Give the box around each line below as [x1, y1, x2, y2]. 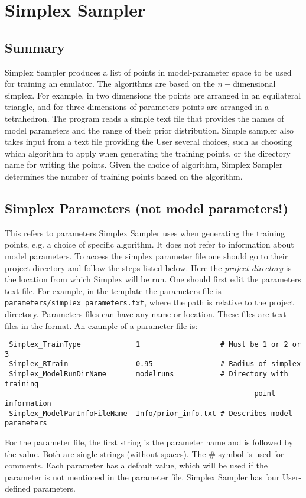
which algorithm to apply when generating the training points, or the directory [5, 147, 291, 159]
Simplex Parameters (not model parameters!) [5, 198, 288, 217]
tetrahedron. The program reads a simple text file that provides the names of [5, 112, 284, 124]
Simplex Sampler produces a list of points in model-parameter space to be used [5, 66, 292, 78]
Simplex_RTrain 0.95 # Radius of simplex [9, 360, 301, 369]
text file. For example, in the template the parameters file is [5, 284, 222, 297]
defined [5, 482, 31, 494]
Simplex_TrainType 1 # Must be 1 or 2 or [9, 340, 301, 349]
